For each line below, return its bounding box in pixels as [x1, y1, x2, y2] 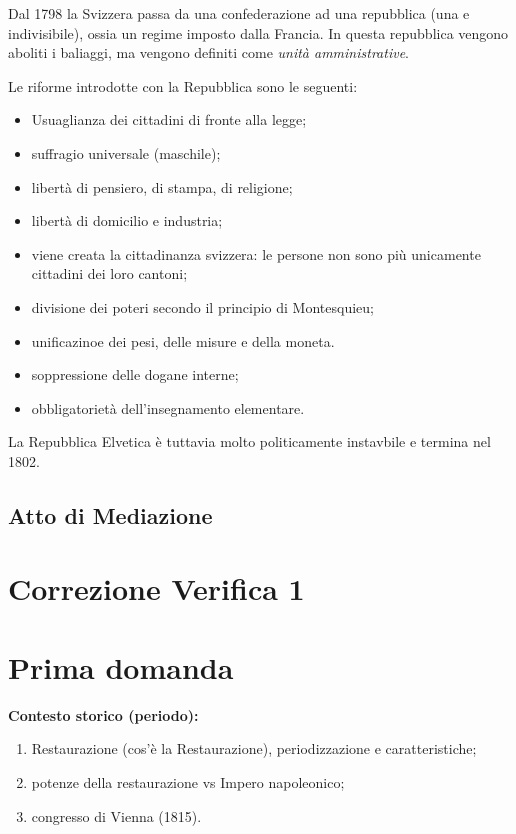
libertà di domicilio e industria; [31, 210, 223, 231]
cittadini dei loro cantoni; [31, 263, 188, 284]
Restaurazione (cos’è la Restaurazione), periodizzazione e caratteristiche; [31, 738, 477, 759]
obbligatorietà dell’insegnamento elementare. [31, 397, 305, 418]
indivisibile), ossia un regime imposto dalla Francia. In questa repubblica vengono [8, 22, 509, 43]
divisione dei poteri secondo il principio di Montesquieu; [31, 296, 374, 317]
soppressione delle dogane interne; [31, 364, 239, 385]
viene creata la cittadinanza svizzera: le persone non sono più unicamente [31, 243, 481, 264]
